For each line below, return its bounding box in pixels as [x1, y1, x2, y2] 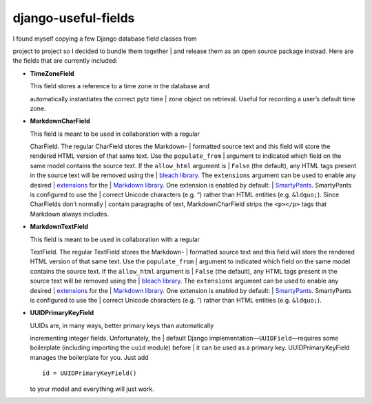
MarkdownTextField [30, 223, 89, 231]
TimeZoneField [30, 69, 75, 77]
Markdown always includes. [30, 210, 110, 218]
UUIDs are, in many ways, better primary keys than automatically [30, 321, 214, 330]
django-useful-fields [12, 10, 135, 26]
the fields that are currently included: [12, 57, 118, 65]
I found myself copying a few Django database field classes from [12, 34, 198, 43]
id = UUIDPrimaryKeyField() [42, 370, 137, 377]
